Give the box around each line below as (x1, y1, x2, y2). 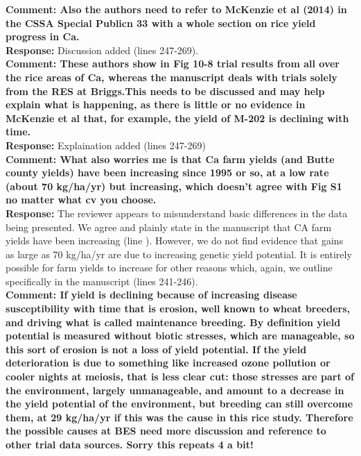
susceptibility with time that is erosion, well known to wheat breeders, (6, 301, 350, 316)
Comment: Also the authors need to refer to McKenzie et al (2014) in (6, 2, 347, 16)
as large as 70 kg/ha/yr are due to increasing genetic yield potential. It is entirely (6, 246, 352, 261)
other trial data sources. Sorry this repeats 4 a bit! (6, 437, 254, 451)
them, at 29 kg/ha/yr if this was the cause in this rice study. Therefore (6, 409, 353, 424)
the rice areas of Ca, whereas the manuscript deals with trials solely (6, 69, 337, 84)
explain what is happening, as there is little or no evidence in (6, 97, 306, 112)
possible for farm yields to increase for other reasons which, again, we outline (6, 260, 333, 275)
